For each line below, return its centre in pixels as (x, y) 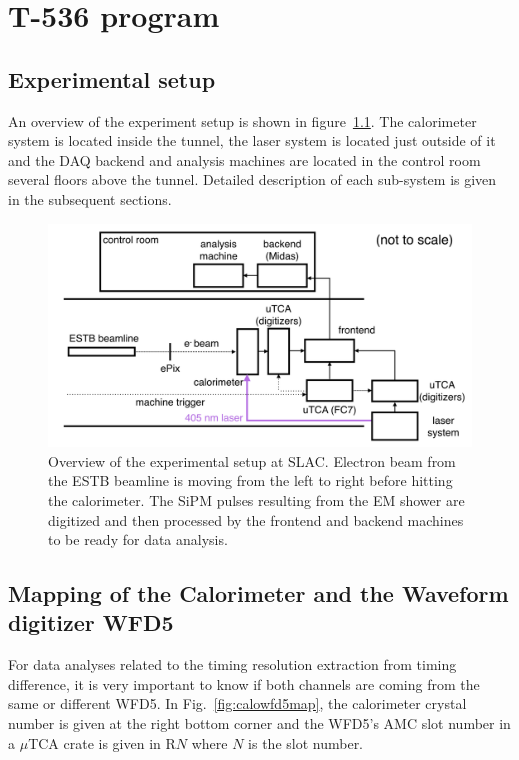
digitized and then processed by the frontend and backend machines (256, 519)
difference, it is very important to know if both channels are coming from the (244, 683)
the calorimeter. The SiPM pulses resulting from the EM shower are (256, 499)
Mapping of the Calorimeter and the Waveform (258, 593)
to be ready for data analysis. (138, 539)
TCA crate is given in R (102, 742)
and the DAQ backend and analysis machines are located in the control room (244, 159)
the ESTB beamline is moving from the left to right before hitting (250, 480)
